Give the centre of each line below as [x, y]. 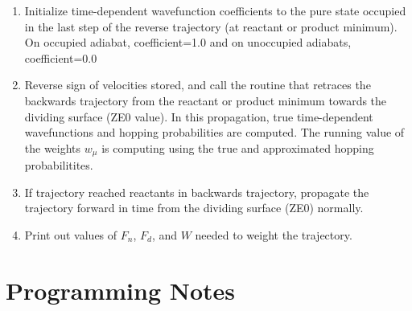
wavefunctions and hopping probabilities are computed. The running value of [214, 132]
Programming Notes [120, 290]
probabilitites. [59, 165]
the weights [53, 147]
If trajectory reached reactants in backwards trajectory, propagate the [197, 192]
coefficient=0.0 [61, 57]
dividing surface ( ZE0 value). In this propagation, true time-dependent [199, 116]
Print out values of [71, 234]
